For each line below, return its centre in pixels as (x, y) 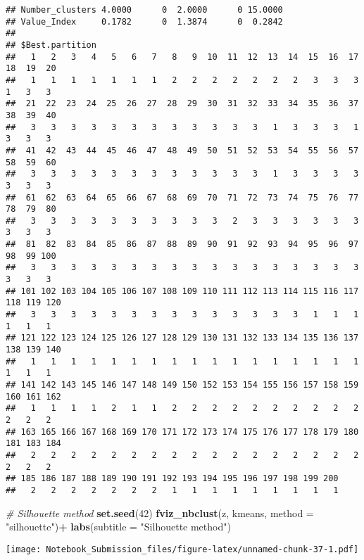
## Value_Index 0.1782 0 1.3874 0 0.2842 (144, 21)
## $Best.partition (51, 45)
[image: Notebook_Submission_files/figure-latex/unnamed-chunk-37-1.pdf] (182, 549)
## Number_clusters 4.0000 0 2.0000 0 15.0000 (144, 10)
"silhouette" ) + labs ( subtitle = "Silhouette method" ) (118, 527)
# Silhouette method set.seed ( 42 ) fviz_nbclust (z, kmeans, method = (160, 513)
